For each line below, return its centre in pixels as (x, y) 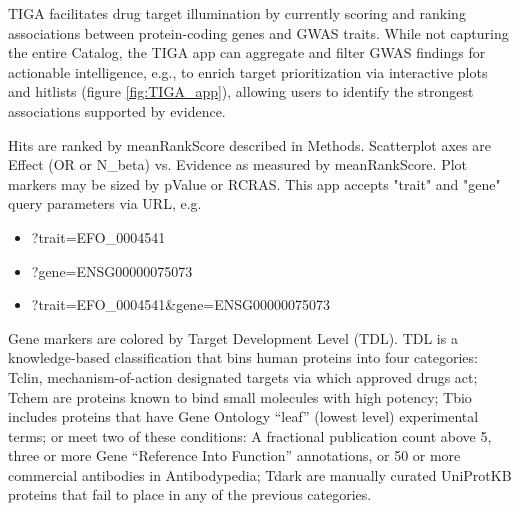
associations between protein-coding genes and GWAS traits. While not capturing (258, 32)
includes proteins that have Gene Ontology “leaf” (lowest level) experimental (243, 416)
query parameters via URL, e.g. (105, 203)
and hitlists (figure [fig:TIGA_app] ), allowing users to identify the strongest (241, 91)
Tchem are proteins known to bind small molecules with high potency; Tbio (240, 396)
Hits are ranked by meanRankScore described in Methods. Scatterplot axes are (249, 144)
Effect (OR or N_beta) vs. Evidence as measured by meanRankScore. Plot (238, 164)
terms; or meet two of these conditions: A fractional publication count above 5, (250, 435)
